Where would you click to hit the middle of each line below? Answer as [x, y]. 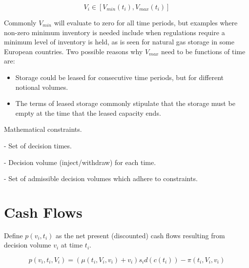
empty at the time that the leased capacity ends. [88, 113]
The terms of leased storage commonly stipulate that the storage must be [125, 103]
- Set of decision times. [38, 145]
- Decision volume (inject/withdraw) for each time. [80, 162]
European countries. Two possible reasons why [73, 51]
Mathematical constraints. [43, 129]
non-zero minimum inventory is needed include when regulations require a [114, 32]
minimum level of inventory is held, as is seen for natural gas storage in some [119, 42]
